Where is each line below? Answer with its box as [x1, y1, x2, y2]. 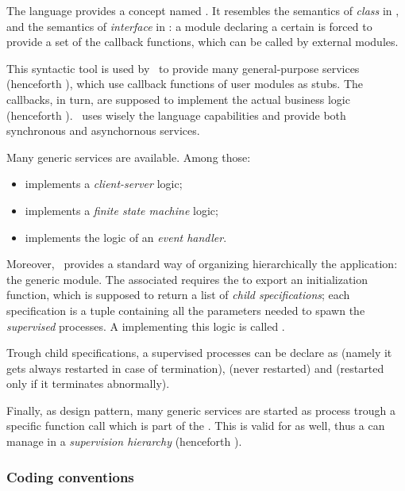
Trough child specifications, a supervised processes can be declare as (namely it [6, 344, 392, 361]
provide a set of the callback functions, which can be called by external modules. [6, 33, 399, 50]
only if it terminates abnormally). [6, 375, 170, 392]
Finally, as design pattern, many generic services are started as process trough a [6, 401, 395, 418]
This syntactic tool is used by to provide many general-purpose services [6, 59, 360, 76]
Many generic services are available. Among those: [6, 148, 251, 165]
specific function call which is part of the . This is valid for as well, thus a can [6, 417, 385, 434]
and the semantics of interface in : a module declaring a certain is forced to [6, 17, 372, 34]
